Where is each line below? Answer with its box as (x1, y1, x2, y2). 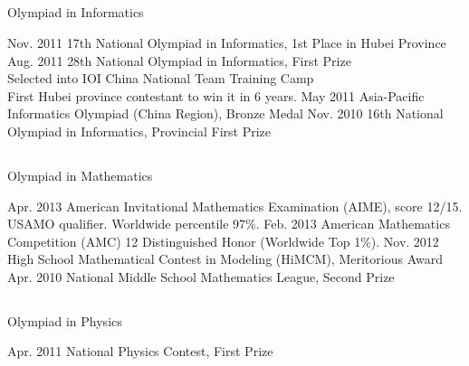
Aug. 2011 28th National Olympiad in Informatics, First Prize (7, 51, 351, 70)
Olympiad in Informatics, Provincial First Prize (7, 121, 272, 140)
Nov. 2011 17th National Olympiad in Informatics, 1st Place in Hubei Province (7, 33, 446, 52)
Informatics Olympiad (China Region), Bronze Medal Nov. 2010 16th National (7, 104, 444, 123)
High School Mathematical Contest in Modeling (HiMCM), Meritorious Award (7, 249, 443, 268)
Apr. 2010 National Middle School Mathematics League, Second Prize (7, 267, 395, 286)
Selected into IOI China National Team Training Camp (7, 69, 314, 88)
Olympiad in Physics (7, 311, 122, 330)
